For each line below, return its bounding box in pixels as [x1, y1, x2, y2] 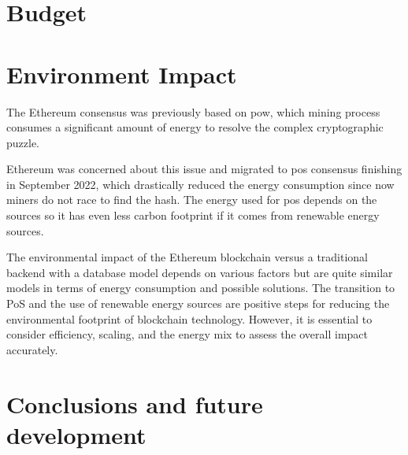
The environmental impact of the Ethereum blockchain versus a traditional [6, 249, 369, 265]
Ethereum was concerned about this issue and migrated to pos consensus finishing [6, 161, 402, 177]
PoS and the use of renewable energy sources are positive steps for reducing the [6, 295, 390, 312]
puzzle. [6, 134, 39, 150]
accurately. [6, 341, 58, 357]
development [6, 418, 147, 450]
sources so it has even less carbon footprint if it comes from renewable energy [6, 207, 380, 224]
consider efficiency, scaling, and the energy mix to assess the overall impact [6, 326, 369, 342]
